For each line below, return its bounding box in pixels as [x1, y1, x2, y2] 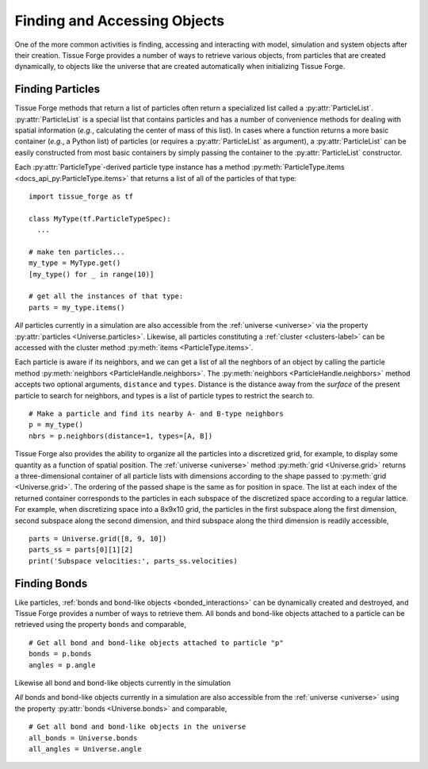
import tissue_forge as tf [29, 191, 134, 201]
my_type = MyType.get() [29, 259, 121, 267]
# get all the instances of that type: [29, 292, 184, 301]
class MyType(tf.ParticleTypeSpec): [29, 214, 171, 223]
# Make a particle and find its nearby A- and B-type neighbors [29, 409, 285, 418]
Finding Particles [14, 83, 101, 96]
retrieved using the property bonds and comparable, [14, 620, 186, 629]
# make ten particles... [29, 247, 125, 256]
